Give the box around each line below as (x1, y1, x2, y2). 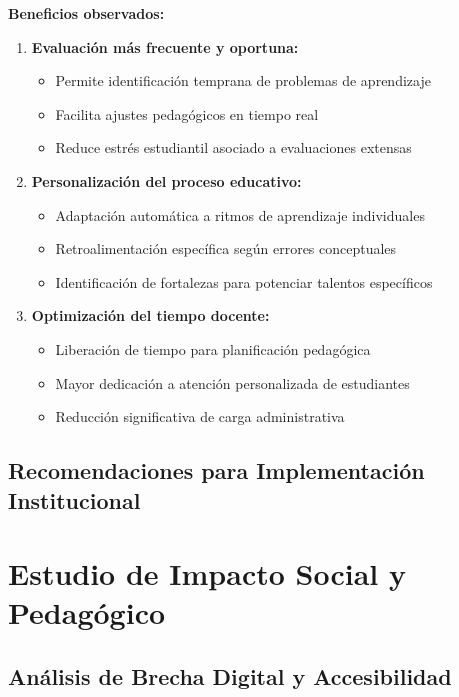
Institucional (8, 484, 141, 515)
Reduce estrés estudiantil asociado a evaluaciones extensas (55, 137, 412, 158)
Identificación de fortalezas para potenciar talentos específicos (55, 271, 433, 292)
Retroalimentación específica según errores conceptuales (55, 238, 397, 259)
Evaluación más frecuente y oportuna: (31, 36, 299, 57)
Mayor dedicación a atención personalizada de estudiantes (55, 372, 410, 393)
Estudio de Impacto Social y (8, 553, 406, 594)
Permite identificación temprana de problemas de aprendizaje (55, 70, 431, 91)
